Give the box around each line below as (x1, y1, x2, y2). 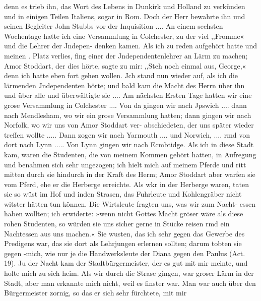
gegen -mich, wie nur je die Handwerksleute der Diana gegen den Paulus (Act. (4, 248, 245, 258)
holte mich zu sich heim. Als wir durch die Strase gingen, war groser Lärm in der (4, 268, 254, 278)
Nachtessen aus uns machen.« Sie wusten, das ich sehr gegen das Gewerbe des (4, 228, 245, 238)
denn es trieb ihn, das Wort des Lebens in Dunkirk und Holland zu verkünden (4, 1, 245, 11)
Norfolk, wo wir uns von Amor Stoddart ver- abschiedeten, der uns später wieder (4, 119, 254, 130)
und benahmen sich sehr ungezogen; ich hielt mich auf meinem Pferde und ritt (4, 159, 246, 169)
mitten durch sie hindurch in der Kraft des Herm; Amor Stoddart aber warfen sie (4, 169, 255, 179)
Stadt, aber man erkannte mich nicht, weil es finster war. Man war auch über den (4, 277, 256, 288)
